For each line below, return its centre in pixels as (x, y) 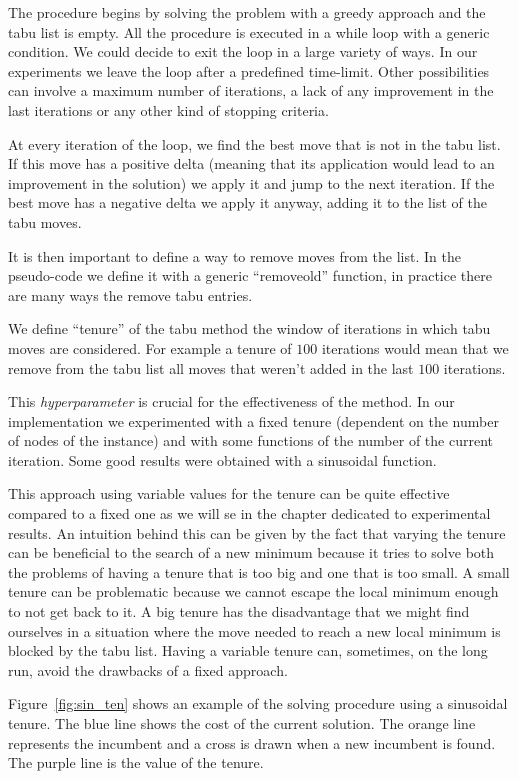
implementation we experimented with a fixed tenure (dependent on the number (253, 420)
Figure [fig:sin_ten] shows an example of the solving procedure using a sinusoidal (258, 703)
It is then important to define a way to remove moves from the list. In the (234, 255)
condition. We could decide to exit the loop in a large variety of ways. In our (243, 51)
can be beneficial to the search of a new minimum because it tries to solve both (251, 552)
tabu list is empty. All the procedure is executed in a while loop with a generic (249, 31)
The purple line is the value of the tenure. (136, 762)
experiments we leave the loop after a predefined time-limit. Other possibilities (249, 70)
